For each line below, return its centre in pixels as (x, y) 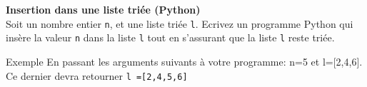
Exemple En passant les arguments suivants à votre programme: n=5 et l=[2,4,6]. (184, 61)
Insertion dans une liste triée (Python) (103, 9)
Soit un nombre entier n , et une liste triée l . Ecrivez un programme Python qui (180, 23)
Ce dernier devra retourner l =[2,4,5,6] (97, 75)
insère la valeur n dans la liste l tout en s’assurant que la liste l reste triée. (170, 37)
